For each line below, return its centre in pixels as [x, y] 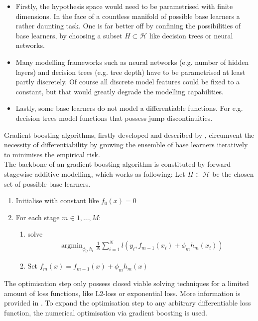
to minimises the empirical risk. [52, 154]
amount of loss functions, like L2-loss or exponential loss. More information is [122, 293]
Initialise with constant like [57, 200]
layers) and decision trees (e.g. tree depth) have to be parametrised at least [130, 72]
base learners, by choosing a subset [69, 35]
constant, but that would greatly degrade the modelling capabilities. [120, 91]
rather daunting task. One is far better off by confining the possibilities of [128, 26]
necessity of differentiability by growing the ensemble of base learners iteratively [126, 145]
